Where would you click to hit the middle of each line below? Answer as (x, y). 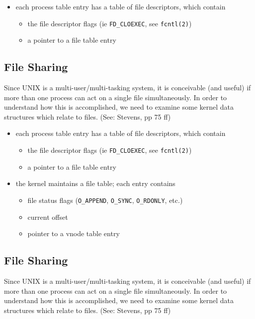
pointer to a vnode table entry (74, 233)
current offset (48, 217)
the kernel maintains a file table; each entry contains (95, 183)
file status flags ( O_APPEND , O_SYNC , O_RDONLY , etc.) (105, 200)
